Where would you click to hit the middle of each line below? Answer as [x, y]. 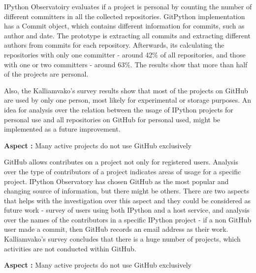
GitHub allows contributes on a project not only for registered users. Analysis [121, 162]
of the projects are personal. [46, 74]
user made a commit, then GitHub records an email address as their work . [116, 229]
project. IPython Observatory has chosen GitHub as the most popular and [116, 181]
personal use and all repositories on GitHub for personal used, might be [112, 119]
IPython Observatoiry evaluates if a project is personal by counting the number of [128, 6]
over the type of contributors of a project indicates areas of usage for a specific [123, 171]
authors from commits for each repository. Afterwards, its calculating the [114, 45]
